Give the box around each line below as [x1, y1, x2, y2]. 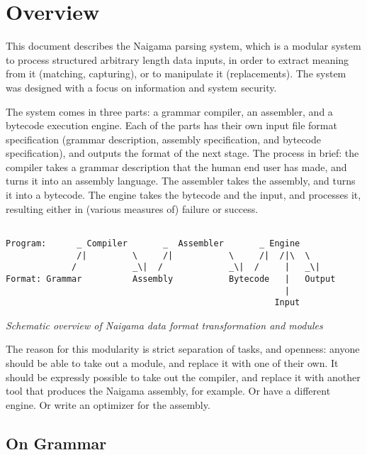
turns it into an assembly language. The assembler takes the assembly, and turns [6, 173, 356, 188]
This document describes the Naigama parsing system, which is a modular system [6, 38, 361, 53]
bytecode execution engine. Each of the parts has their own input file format [6, 118, 337, 133]
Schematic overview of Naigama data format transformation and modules [6, 317, 323, 332]
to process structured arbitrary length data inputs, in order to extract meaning [6, 52, 349, 67]
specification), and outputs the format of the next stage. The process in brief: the [6, 146, 359, 160]
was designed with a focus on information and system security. [6, 80, 277, 94]
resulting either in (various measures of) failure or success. [6, 201, 259, 216]
